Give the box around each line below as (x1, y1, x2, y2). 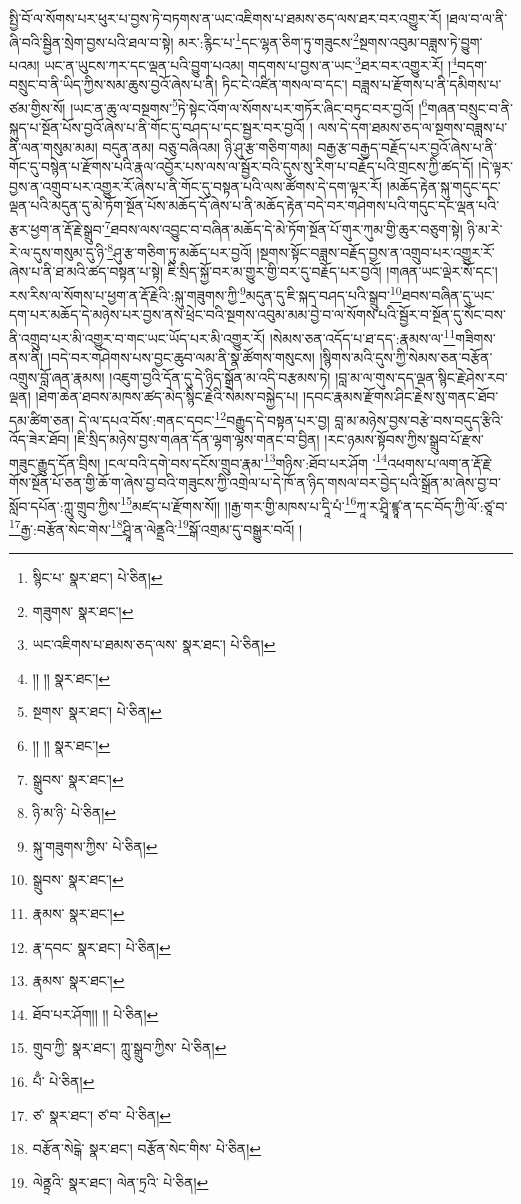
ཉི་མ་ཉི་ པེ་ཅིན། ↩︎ (32, 802, 117, 823)
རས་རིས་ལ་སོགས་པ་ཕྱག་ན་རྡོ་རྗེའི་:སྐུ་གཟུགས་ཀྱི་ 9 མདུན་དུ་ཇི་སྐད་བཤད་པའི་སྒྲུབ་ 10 (9, 282, 402, 305)
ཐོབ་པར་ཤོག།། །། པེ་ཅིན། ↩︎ (32, 1003, 159, 1024)
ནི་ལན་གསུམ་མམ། (9, 136, 98, 157)
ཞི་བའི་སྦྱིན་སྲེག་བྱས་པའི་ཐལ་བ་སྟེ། (9, 31, 174, 52)
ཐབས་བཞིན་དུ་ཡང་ (401, 284, 495, 305)
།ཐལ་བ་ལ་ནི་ (446, 8, 508, 28)
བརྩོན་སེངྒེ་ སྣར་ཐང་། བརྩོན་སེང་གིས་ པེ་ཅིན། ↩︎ (32, 1138, 262, 1159)
